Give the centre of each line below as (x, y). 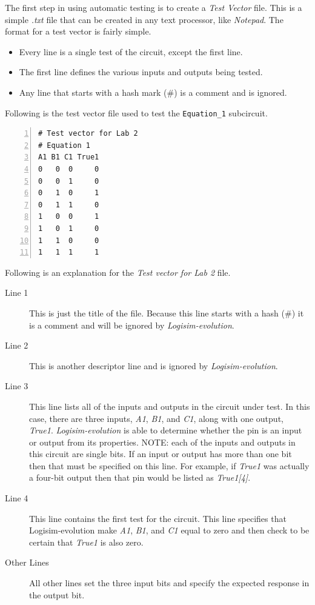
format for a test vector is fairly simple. (78, 31)
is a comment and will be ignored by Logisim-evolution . (132, 325)
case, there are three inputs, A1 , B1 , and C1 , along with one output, (156, 418)
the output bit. (57, 594)
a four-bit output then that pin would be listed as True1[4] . (140, 477)
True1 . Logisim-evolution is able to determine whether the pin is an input (166, 430)
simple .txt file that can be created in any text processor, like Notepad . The (144, 19)
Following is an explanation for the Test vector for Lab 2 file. (118, 272)
